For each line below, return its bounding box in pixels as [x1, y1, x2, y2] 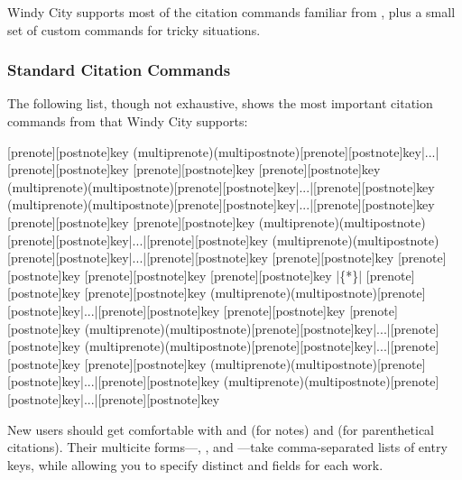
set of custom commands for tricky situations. [7, 20, 261, 39]
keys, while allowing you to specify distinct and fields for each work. [7, 455, 383, 474]
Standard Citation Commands [7, 59, 231, 81]
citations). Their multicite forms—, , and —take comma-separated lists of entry [7, 438, 448, 457]
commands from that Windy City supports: [7, 112, 248, 130]
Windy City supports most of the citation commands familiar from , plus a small [7, 3, 456, 21]
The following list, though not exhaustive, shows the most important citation [7, 94, 433, 113]
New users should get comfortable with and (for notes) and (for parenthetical [7, 420, 435, 438]
